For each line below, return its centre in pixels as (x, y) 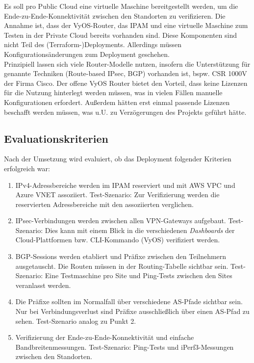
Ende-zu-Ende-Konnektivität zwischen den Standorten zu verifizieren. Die (115, 15)
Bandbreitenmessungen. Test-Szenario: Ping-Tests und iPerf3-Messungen (125, 347)
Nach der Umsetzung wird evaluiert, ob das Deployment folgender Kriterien (118, 159)
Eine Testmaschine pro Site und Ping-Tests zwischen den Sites (139, 275)
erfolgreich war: (27, 168)
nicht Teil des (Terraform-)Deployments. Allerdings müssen (93, 44)
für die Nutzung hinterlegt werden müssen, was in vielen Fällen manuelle (113, 92)
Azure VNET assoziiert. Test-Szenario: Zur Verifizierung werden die (117, 194)
